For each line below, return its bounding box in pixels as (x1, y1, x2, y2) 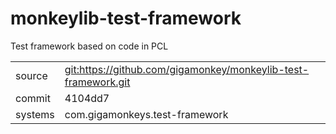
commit (15, 91, 51, 105)
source (15, 68, 48, 82)
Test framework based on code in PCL (10, 40, 169, 52)
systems (15, 107, 55, 121)
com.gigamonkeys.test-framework (64, 107, 229, 121)
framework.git (64, 75, 131, 89)
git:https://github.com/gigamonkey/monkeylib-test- (64, 62, 310, 76)
